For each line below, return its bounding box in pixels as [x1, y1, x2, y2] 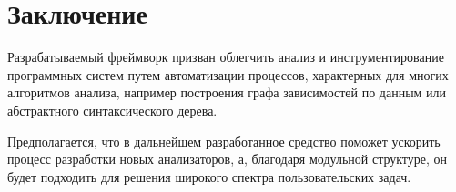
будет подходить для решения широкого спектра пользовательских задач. [7, 167, 411, 186]
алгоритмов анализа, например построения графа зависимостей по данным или [7, 83, 447, 102]
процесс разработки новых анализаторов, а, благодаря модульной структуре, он [7, 149, 448, 168]
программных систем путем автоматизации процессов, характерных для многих [7, 65, 449, 84]
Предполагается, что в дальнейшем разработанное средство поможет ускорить [7, 131, 441, 150]
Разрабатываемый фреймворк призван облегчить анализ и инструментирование [7, 47, 444, 66]
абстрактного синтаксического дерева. [7, 100, 218, 119]
